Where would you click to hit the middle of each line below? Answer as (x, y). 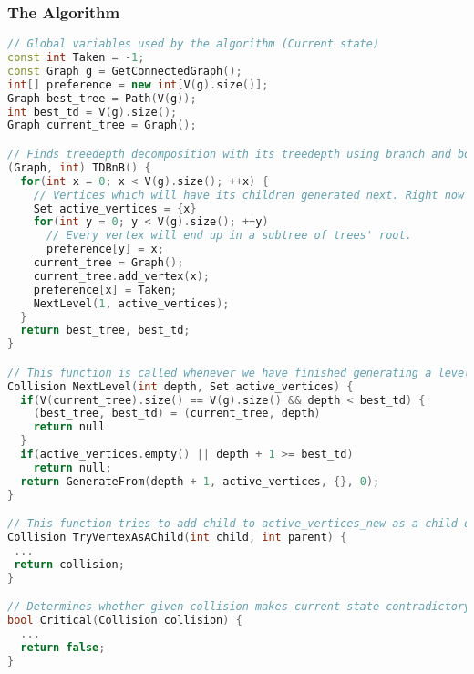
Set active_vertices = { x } (115, 208)
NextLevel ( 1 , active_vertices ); (131, 303)
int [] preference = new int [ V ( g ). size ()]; (138, 84)
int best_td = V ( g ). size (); (93, 112)
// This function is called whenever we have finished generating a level (239, 373)
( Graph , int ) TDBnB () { (79, 167)
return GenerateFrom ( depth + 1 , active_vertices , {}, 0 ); (200, 481)
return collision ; (69, 564)
